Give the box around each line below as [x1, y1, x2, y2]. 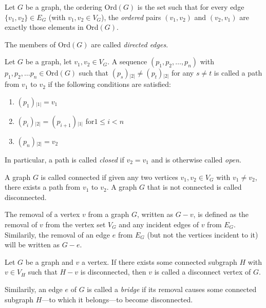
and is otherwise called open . [151, 154, 241, 165]
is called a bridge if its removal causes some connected [87, 283, 257, 294]
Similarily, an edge [5, 283, 63, 294]
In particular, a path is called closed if [5, 154, 124, 165]
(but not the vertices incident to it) [147, 229, 258, 240]
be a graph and [25, 256, 73, 267]
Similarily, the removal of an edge [5, 229, 110, 240]
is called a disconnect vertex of [154, 266, 251, 277]
